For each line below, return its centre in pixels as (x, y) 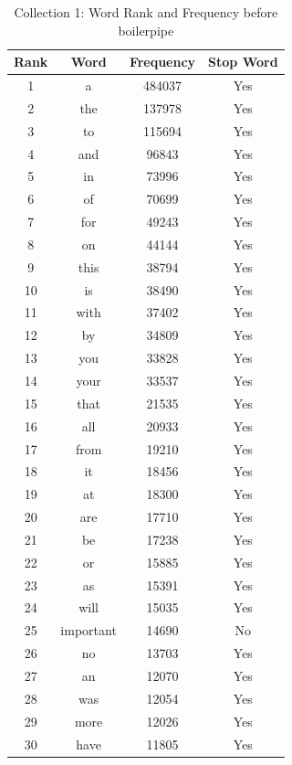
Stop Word (243, 62)
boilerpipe (146, 30)
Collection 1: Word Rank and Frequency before (146, 12)
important (89, 630)
